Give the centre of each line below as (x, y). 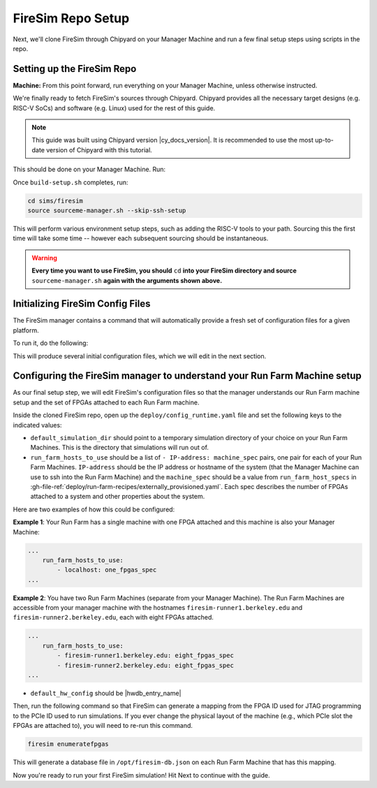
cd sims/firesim (56, 200)
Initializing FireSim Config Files (82, 304)
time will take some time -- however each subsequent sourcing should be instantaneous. (141, 238)
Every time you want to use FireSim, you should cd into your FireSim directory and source (164, 271)
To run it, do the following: (51, 343)
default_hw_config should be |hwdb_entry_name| (106, 693)
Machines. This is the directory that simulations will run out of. (120, 448)
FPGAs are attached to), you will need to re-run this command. (103, 726)
